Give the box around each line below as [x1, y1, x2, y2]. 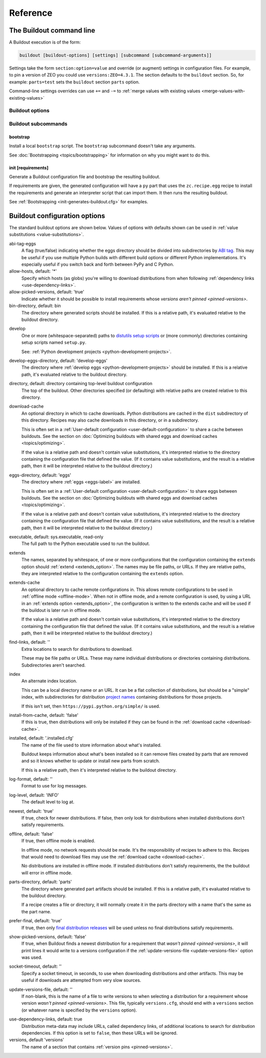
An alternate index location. [21, 678, 77, 684]
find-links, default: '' [9, 639, 50, 645]
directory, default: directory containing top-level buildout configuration [9, 381, 153, 387]
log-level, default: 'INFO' [9, 792, 59, 798]
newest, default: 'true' [9, 808, 54, 814]
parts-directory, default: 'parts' [9, 879, 72, 885]
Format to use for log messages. [21, 783, 87, 789]
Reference [9, 7, 53, 18]
